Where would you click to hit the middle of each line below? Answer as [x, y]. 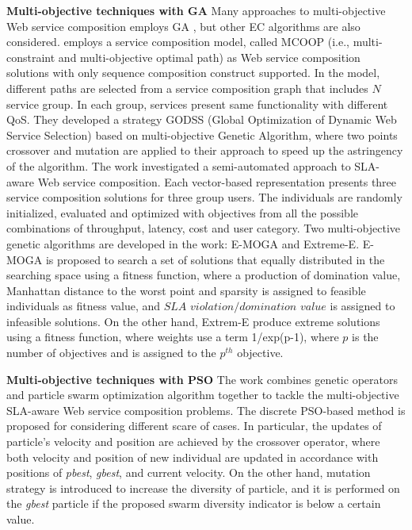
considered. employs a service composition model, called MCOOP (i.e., [178, 42]
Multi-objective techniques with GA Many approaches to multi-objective [196, 10]
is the [365, 337]
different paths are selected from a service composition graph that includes [187, 88]
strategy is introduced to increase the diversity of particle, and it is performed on [203, 488]
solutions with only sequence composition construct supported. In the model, [193, 73]
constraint [31, 57]
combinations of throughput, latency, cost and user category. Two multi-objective [203, 228]
